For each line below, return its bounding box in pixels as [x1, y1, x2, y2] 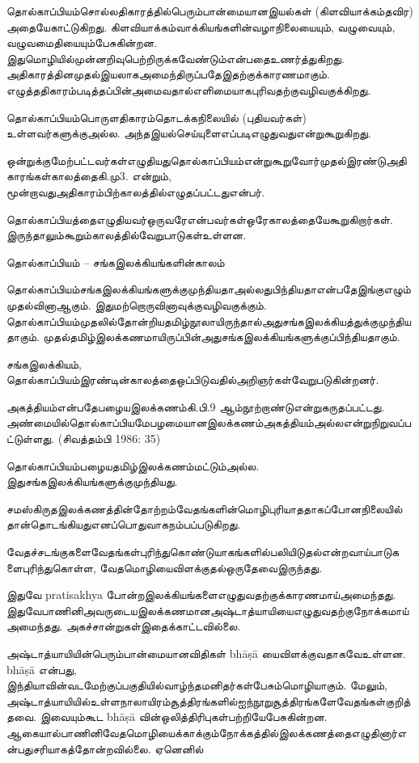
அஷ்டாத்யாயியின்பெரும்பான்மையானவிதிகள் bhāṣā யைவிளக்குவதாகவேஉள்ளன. [6, 645, 406, 661]
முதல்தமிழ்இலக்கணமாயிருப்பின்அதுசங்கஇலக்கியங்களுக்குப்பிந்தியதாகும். [43, 328, 400, 345]
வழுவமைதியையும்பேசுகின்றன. [6, 34, 158, 51]
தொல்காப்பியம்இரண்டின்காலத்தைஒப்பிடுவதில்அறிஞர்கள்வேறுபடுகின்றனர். [6, 371, 379, 388]
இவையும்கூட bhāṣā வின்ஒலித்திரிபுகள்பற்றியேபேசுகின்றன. [40, 708, 328, 725]
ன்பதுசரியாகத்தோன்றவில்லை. [6, 740, 151, 757]
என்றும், [132, 167, 171, 184]
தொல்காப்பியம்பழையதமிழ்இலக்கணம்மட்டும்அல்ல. [6, 457, 260, 474]
